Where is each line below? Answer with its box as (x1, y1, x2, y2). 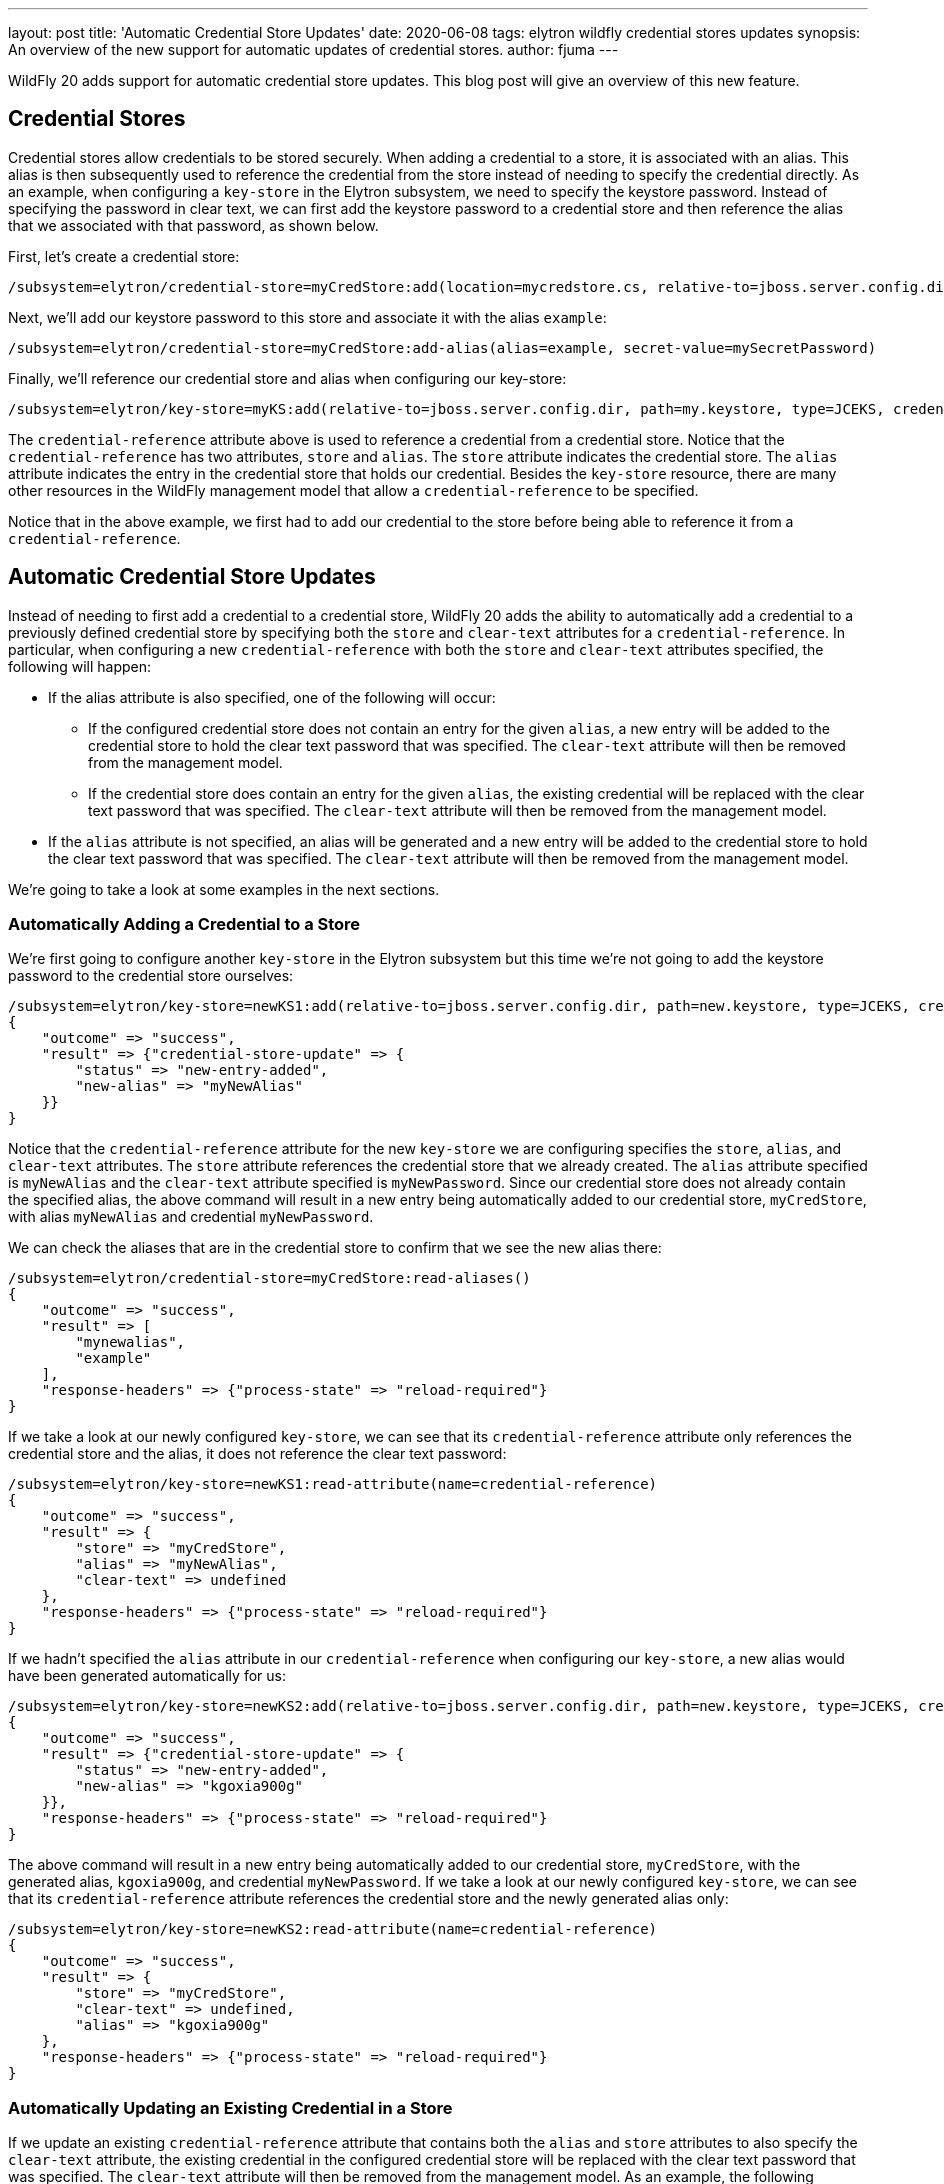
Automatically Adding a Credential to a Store (8, 914, 361, 935)
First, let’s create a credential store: (8, 247, 240, 265)
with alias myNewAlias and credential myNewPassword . (8, 1208, 374, 1226)
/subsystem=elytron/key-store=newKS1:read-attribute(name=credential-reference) (8, 1476, 658, 1493)
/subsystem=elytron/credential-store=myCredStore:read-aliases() (8, 1270, 531, 1287)
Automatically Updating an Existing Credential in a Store (8, 2097, 453, 2118)
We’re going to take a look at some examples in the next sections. (8, 880, 440, 898)
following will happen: (8, 657, 152, 675)
